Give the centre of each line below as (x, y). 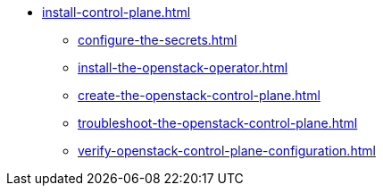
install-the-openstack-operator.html (183, 67)
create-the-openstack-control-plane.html (199, 95)
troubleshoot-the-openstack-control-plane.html (218, 123)
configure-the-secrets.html (158, 40)
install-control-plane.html (117, 12)
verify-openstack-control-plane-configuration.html (227, 151)
